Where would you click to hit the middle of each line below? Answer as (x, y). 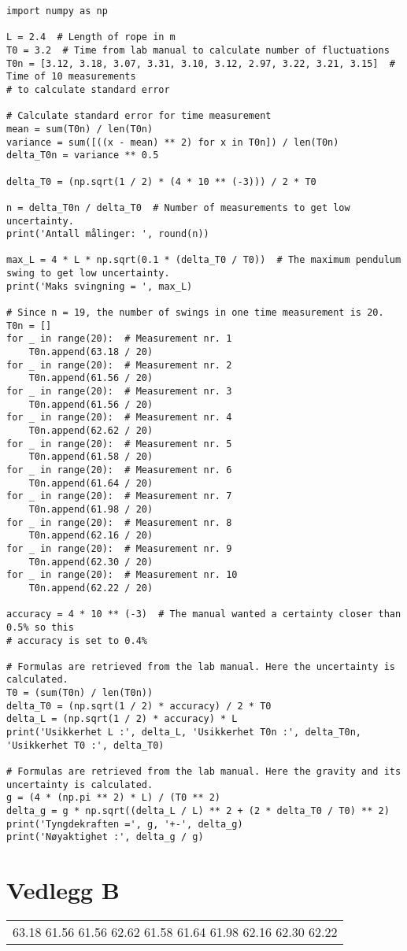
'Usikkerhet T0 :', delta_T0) (85, 745)
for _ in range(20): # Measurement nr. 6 (119, 470)
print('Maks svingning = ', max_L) (100, 286)
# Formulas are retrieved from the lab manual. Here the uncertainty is (201, 666)
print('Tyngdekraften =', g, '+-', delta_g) (125, 824)
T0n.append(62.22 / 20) (91, 588)
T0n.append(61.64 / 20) (91, 483)
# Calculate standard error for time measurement (139, 116)
